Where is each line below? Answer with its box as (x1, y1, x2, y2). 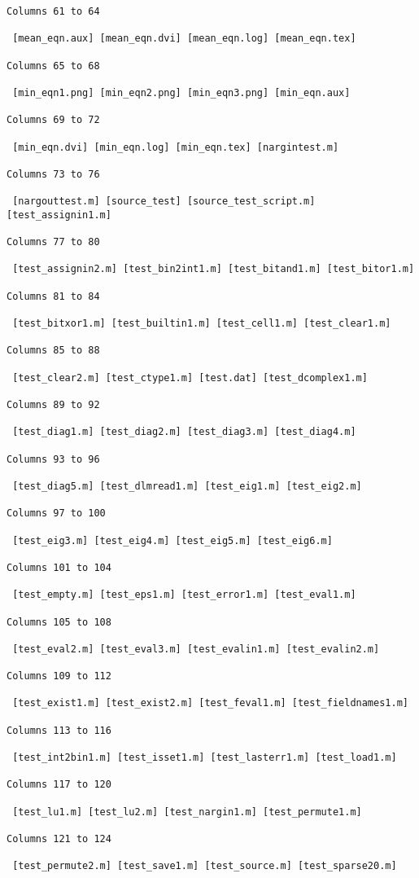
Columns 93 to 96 (7, 453, 100, 465)
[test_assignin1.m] (7, 209, 111, 221)
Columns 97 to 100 (7, 507, 106, 520)
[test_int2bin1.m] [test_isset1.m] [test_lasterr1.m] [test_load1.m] (12, 752, 397, 764)
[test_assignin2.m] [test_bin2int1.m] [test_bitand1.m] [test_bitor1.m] (12, 263, 415, 275)
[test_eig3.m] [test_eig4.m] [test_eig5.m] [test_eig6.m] (12, 534, 333, 547)
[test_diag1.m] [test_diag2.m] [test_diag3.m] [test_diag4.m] (12, 426, 356, 438)
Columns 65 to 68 (7, 59, 100, 72)
